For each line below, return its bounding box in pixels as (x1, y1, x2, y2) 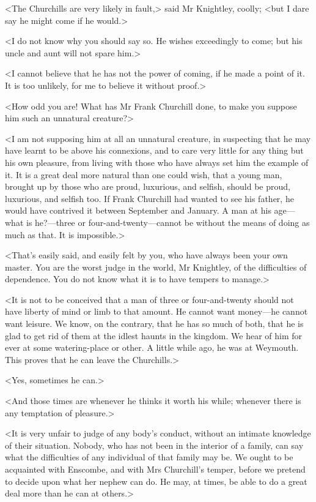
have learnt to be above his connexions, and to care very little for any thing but (5, 144, 304, 157)
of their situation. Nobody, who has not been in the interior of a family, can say (5, 438, 304, 451)
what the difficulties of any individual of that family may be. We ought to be (5, 451, 293, 463)
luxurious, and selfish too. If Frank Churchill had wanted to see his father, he (5, 192, 294, 204)
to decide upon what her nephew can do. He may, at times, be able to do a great (5, 474, 307, 487)
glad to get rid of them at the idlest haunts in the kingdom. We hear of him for (5, 329, 303, 342)
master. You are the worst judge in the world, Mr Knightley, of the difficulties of (5, 260, 307, 273)
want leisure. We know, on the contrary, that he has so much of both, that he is (5, 317, 304, 330)
